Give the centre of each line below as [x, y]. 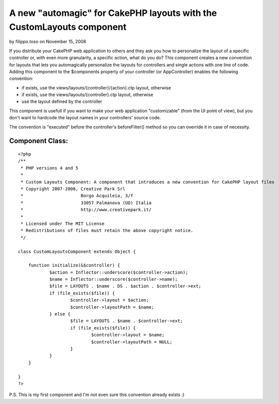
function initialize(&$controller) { [74, 265]
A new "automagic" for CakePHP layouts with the [113, 13]
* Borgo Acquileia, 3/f [77, 196]
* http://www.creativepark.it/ [86, 210]
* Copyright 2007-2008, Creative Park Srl [73, 189]
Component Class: [38, 141]
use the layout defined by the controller [62, 101]
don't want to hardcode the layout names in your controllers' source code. [85, 118]
